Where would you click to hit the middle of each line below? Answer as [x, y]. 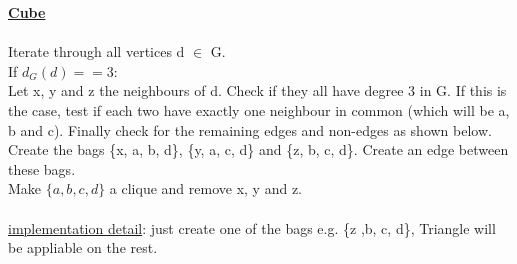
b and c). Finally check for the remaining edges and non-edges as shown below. [250, 129]
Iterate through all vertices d [96, 51]
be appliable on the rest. [83, 247]
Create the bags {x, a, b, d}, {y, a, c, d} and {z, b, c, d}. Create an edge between [258, 149]
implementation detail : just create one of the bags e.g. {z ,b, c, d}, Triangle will [252, 227]
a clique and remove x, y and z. [205, 188]
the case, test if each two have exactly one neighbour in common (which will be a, [259, 109]
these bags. [42, 168]
